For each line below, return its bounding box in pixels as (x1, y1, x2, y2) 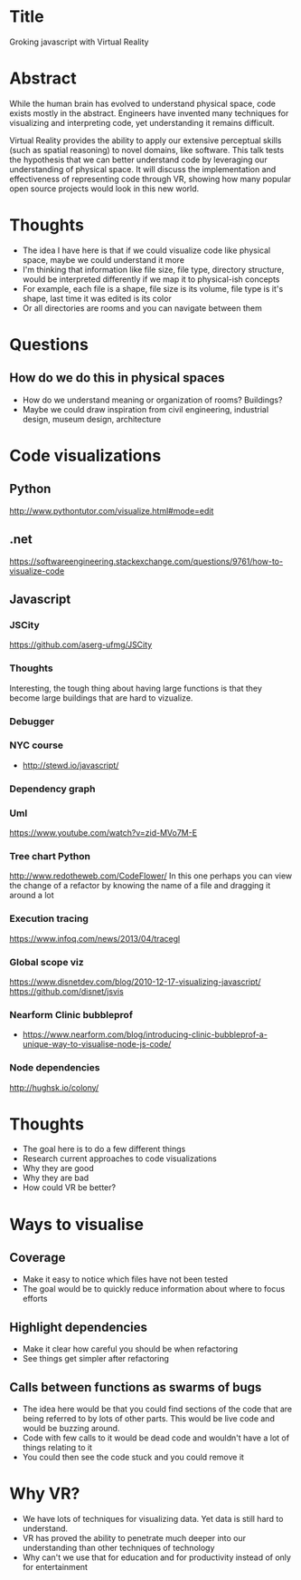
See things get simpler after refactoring (22, 1353, 170, 1364)
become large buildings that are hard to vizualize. (9, 692, 193, 703)
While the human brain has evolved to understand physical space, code (9, 98, 277, 109)
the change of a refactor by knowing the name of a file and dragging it (9, 880, 271, 891)
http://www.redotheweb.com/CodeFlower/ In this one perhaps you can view (9, 870, 293, 881)
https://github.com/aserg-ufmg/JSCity (9, 639, 153, 650)
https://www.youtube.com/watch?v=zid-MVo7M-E (9, 828, 197, 838)
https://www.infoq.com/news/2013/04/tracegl (9, 933, 181, 944)
